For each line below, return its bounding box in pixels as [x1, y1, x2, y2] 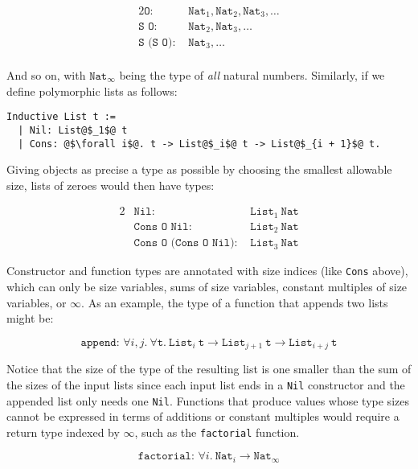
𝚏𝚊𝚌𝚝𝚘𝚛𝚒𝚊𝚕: [137, 450, 195, 463]
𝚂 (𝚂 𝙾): [138, 36, 176, 48]
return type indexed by [6, 423, 120, 440]
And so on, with [6, 67, 86, 84]
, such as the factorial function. [134, 423, 300, 440]
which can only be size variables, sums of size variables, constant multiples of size [6, 278, 408, 295]
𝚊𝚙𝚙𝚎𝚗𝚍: [80, 336, 120, 348]
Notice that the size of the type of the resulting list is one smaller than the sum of [6, 360, 412, 377]
